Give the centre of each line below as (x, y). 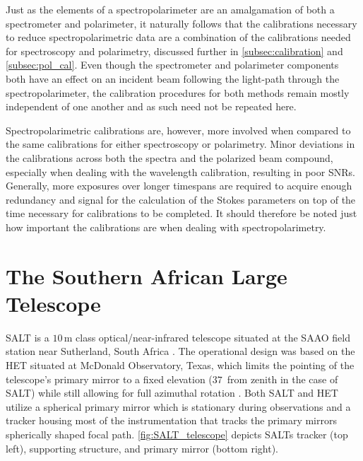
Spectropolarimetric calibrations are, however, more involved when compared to (178, 130)
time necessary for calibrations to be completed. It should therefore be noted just (181, 213)
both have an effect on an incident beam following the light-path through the (173, 78)
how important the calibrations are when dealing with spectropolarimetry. (166, 227)
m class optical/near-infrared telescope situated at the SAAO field (207, 337)
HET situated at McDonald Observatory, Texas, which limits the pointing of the (180, 365)
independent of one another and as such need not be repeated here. (151, 106)
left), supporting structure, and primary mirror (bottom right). (142, 448)
